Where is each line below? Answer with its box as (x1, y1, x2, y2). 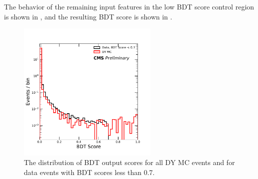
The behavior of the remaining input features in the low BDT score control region (4, 1, 255, 11)
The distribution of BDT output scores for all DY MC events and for (24, 157, 235, 168)
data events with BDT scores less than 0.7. (24, 167, 155, 177)
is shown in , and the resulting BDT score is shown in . (4, 11, 172, 21)
